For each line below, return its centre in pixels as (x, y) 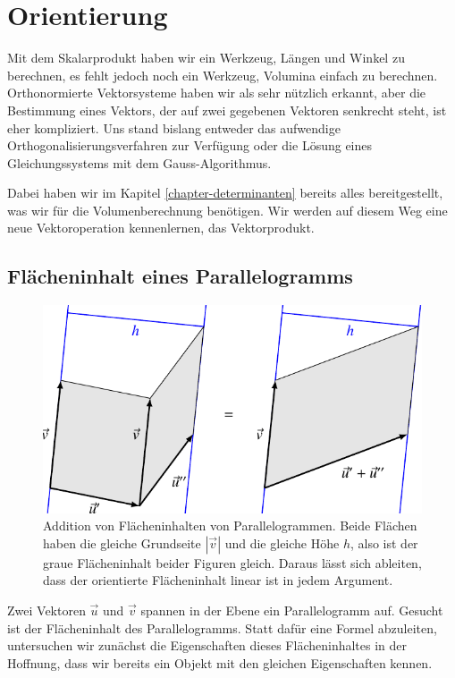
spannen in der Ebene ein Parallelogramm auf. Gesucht (292, 610)
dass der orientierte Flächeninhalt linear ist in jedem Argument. (218, 580)
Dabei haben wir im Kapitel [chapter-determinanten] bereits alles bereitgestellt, (225, 193)
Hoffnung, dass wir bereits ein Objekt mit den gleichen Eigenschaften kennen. (220, 662)
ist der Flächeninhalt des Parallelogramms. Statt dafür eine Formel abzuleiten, (222, 627)
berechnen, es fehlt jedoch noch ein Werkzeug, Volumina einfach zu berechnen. (223, 75)
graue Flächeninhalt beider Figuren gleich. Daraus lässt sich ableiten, (232, 562)
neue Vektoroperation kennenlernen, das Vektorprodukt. (161, 228)
